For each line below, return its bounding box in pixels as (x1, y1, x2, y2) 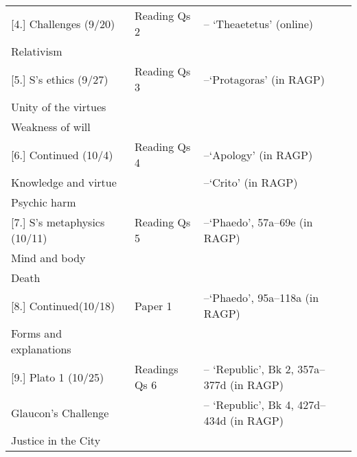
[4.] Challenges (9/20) (11, 15, 115, 32)
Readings (135, 361, 178, 377)
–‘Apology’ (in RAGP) (203, 146, 313, 163)
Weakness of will (11, 119, 91, 134)
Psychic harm (11, 194, 76, 210)
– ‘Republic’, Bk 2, (203, 361, 294, 377)
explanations (11, 341, 71, 357)
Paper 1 (135, 297, 172, 314)
